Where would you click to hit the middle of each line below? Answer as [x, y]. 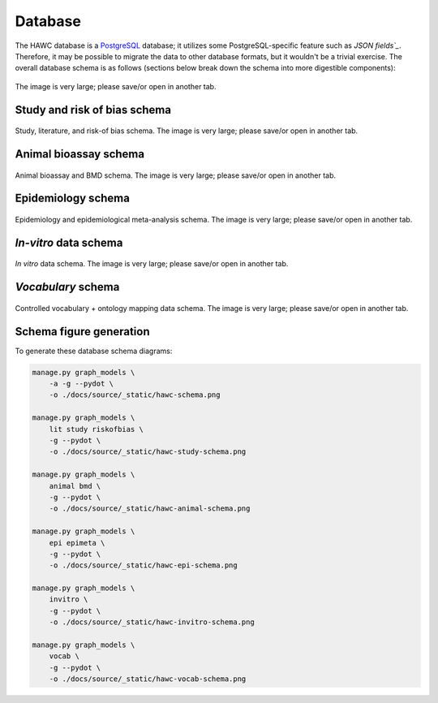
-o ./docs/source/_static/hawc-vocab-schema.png [148, 679]
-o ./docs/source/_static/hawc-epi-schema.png [144, 565]
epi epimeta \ [77, 543]
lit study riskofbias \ [96, 429]
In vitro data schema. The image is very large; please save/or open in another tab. [152, 264]
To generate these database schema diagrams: [94, 351]
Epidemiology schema [72, 198]
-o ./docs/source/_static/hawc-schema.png [135, 395]
